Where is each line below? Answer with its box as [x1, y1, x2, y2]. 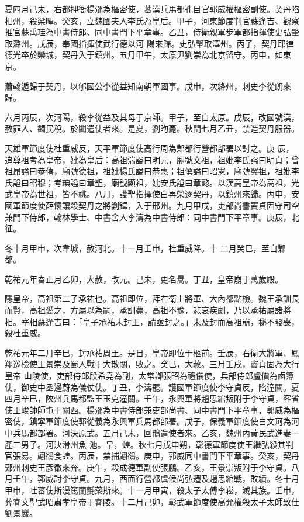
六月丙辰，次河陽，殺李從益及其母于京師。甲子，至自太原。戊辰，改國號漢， [5, 110, 299, 123]
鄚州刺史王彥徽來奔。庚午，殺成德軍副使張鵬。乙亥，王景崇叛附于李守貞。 [5, 461, 291, 473]
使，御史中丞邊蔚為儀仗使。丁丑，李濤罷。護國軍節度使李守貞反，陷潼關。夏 [5, 381, 299, 393]
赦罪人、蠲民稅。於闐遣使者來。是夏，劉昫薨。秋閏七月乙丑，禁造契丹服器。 [5, 122, 299, 134]
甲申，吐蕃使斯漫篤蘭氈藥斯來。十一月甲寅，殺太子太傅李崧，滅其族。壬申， [5, 483, 299, 496]
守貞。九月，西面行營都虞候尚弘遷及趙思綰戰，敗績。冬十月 [70, 472, 299, 485]
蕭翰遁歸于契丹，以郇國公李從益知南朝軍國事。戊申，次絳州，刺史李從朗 [5, 79, 283, 92]
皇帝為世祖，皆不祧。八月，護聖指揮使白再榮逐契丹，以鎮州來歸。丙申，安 [12, 188, 299, 200]
